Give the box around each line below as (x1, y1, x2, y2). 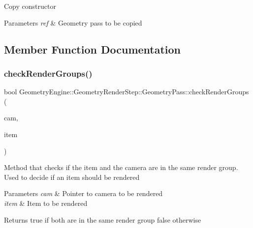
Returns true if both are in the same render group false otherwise (4, 214, 201, 225)
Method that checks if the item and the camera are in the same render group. (4, 162, 238, 172)
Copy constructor (4, 1, 56, 11)
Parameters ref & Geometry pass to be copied (4, 17, 142, 28)
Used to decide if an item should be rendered (4, 171, 140, 182)
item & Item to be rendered (4, 198, 88, 208)
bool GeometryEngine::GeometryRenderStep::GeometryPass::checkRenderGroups (4, 86, 249, 97)
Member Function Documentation (4, 41, 181, 57)
